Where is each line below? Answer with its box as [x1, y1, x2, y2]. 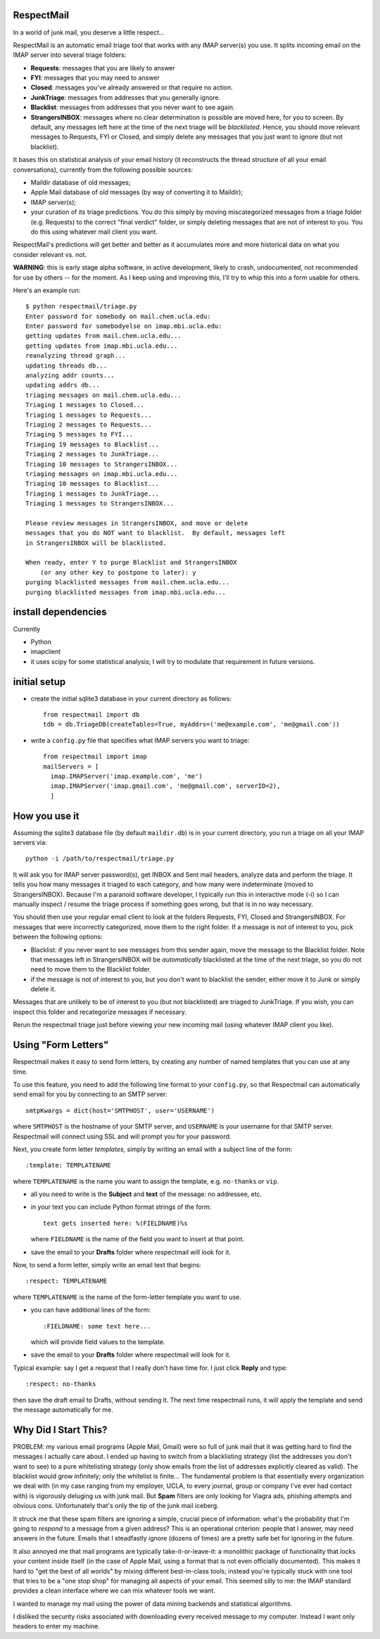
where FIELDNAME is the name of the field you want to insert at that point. [30, 1235, 245, 1243]
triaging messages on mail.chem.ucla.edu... [25, 391, 182, 399]
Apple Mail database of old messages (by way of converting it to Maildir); [30, 188, 243, 196]
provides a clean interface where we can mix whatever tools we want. [13, 1586, 216, 1595]
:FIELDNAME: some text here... [43, 1322, 151, 1330]
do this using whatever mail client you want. [30, 227, 158, 236]
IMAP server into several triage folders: [13, 51, 127, 59]
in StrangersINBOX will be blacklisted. [25, 539, 167, 547]
